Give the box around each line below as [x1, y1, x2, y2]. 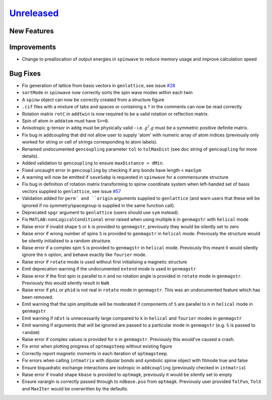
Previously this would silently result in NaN [22, 280, 109, 286]
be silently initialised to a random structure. [22, 237, 112, 244]
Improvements [9, 43, 56, 51]
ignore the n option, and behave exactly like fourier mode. [22, 252, 147, 258]
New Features [9, 27, 54, 35]
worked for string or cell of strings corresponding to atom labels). [22, 139, 158, 145]
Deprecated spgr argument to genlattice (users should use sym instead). [22, 210, 179, 216]
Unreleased [9, 8, 59, 19]
